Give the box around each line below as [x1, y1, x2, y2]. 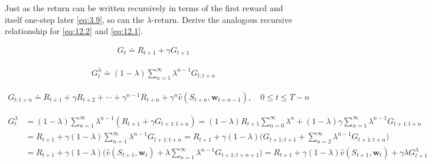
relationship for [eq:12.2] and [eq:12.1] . [5, 25, 143, 37]
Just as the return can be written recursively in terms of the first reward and [5, 2, 283, 14]
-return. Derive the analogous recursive [151, 13, 292, 25]
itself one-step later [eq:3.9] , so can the [5, 13, 144, 25]
